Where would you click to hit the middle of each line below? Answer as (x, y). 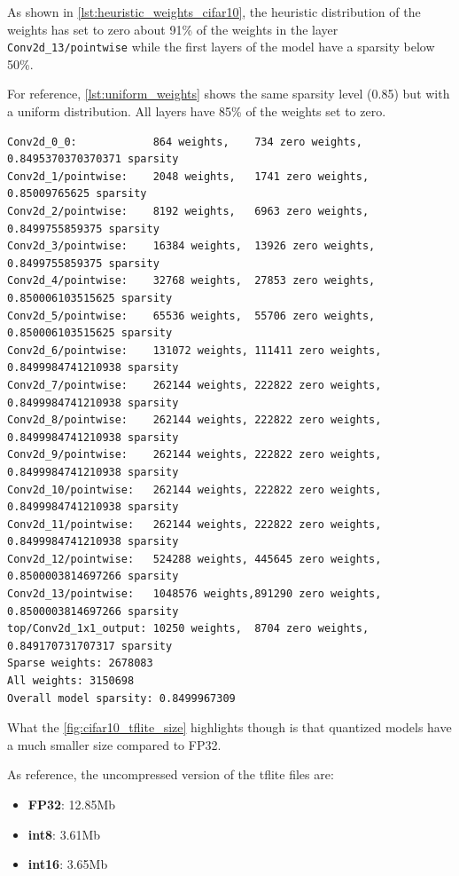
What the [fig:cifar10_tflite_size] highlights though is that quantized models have (229, 727)
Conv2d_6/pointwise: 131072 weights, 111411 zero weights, (194, 350)
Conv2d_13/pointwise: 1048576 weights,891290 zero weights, (194, 594)
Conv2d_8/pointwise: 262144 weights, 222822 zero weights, (194, 420)
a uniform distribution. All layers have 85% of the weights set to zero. (197, 111)
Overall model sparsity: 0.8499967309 (121, 698)
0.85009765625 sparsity (77, 194)
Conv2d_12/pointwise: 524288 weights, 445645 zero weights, (194, 559)
